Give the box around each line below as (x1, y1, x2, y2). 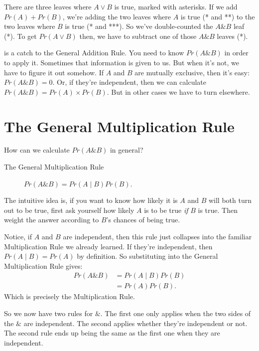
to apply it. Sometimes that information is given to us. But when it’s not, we (4, 57, 239, 67)
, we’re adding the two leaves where (62, 11, 171, 21)
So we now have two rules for (4, 308, 93, 319)
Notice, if (4, 231, 32, 242)
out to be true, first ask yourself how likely (4, 204, 134, 215)
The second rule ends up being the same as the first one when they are (4, 328, 220, 338)
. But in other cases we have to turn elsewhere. (107, 86, 250, 97)
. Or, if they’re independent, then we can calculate (52, 77, 206, 87)
